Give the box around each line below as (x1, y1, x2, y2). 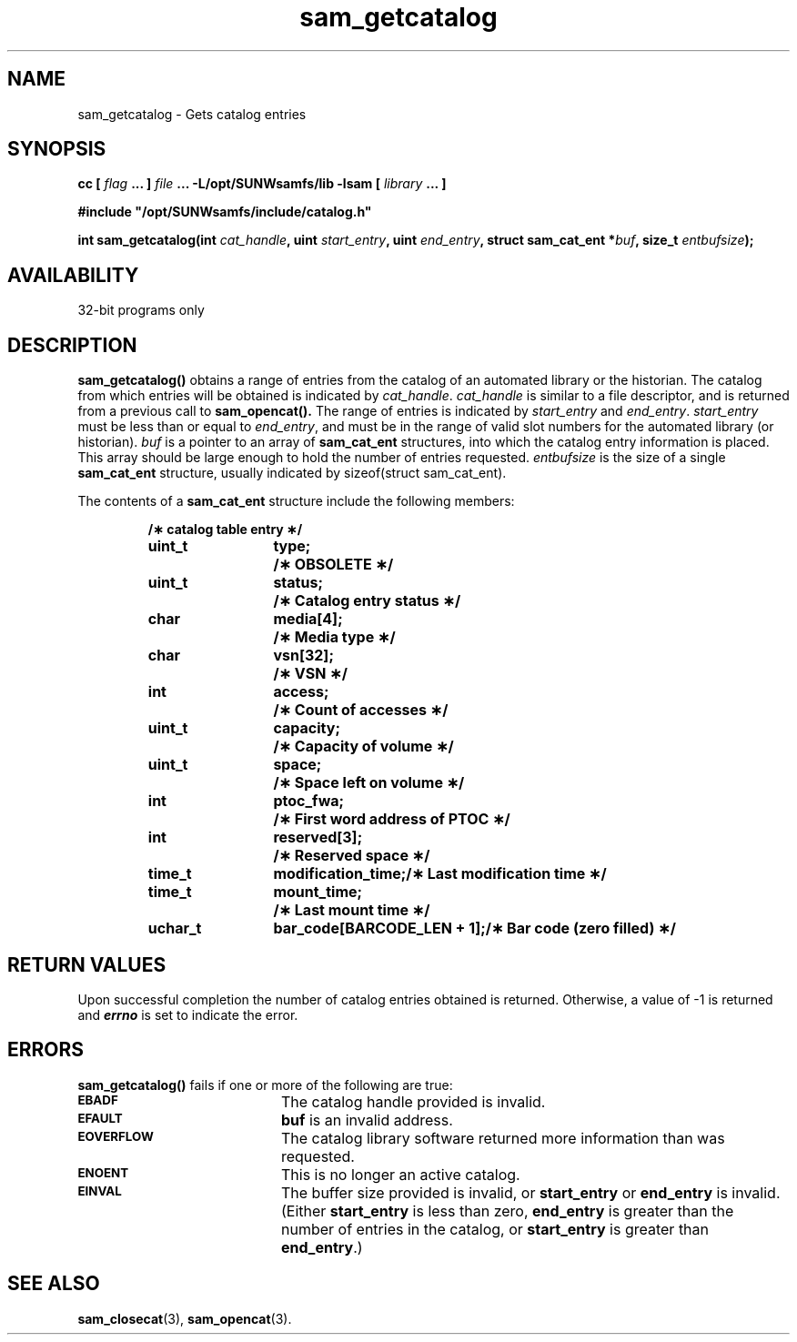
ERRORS (7, 1038, 85, 1062)
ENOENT (77, 1165, 129, 1180)
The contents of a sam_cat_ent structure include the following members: (77, 493, 515, 510)
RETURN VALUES (7, 953, 166, 976)
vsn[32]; (273, 646, 334, 665)
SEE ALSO (7, 1272, 100, 1296)
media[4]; (273, 610, 343, 629)
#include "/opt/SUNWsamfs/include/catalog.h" (77, 204, 372, 220)
